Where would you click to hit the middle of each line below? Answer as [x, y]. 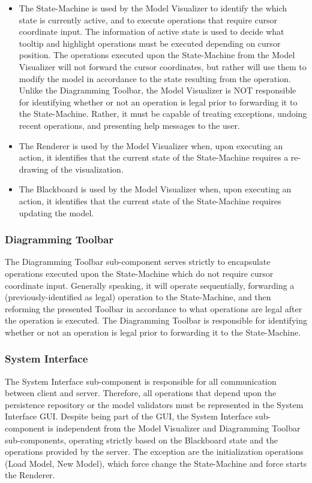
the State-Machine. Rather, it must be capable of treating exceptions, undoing [163, 114]
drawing [34, 169]
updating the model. [56, 212]
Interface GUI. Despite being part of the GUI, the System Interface [129, 416]
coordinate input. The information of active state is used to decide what [151, 31]
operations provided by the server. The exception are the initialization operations [154, 452]
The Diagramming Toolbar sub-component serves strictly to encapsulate [138, 262]
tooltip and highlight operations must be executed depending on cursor [150, 43]
